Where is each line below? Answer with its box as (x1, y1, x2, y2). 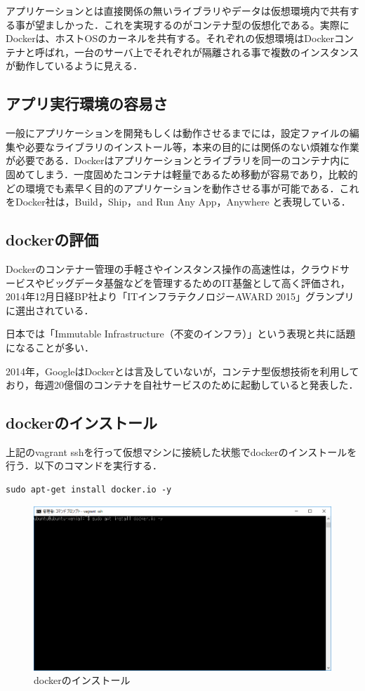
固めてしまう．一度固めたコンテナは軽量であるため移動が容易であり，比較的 (6, 166, 358, 181)
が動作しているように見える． (6, 58, 143, 73)
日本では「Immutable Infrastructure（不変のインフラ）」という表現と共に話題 (6, 326, 356, 341)
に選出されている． (6, 302, 94, 317)
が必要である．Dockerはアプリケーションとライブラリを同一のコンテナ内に (6, 153, 350, 168)
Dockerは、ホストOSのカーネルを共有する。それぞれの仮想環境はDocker (6, 31, 334, 46)
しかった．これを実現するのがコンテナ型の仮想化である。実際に (54, 17, 350, 32)
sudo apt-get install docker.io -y (6, 485, 172, 495)
